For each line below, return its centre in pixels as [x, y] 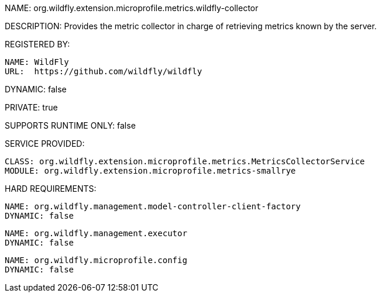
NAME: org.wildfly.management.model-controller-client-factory [153, 206]
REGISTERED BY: [37, 44]
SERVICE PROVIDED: [45, 144]
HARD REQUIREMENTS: [51, 189]
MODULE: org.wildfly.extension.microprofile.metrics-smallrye [150, 171]
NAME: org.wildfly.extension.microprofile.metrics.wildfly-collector [132, 8]
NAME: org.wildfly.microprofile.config [96, 260]
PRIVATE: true [31, 107]
